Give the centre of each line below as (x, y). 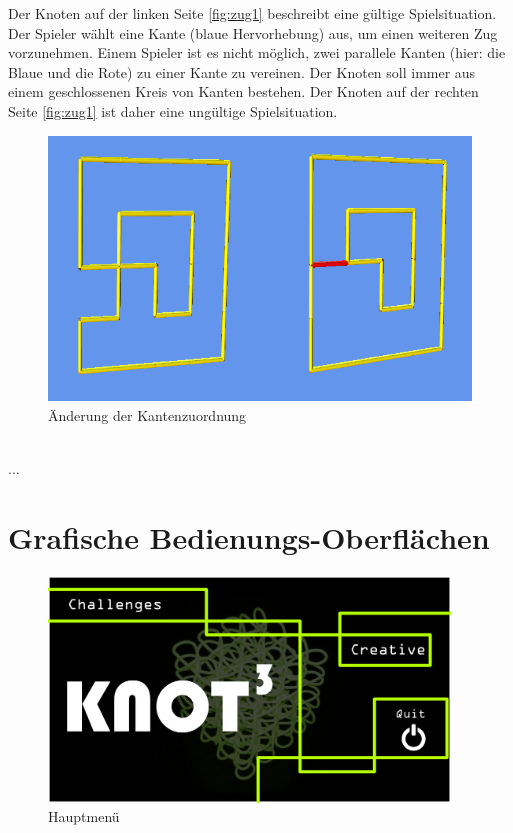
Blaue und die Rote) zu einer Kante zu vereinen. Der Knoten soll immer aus (242, 71)
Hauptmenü (84, 816)
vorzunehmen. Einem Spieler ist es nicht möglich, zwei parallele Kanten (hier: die (257, 52)
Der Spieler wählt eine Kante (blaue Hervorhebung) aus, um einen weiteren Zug (253, 32)
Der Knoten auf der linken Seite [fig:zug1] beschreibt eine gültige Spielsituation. (252, 13)
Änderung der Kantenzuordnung (147, 414)
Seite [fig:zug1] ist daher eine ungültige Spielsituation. (173, 110)
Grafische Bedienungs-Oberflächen (249, 536)
